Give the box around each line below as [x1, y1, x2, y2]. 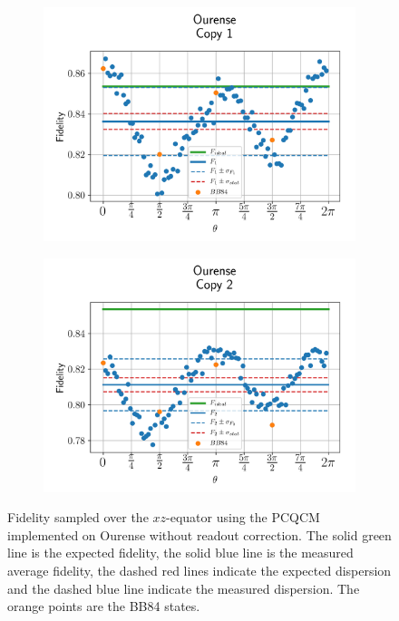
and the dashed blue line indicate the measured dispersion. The [7, 578, 360, 597]
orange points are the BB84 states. [7, 597, 200, 616]
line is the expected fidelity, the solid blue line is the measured [7, 543, 354, 562]
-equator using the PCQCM [166, 508, 320, 527]
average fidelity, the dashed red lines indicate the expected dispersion [7, 560, 392, 579]
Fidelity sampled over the [7, 508, 149, 527]
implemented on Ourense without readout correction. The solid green [7, 525, 392, 544]
